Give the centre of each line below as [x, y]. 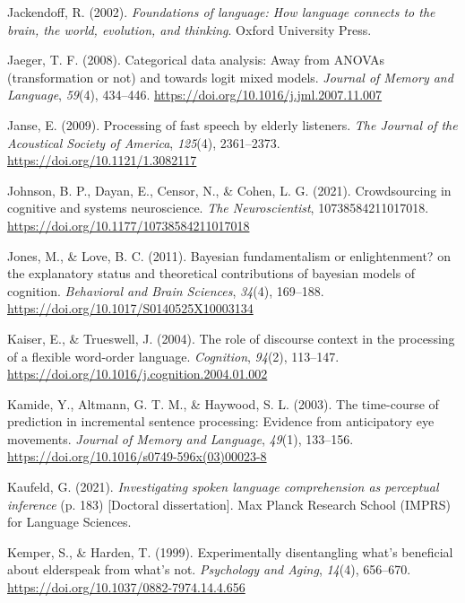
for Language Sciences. [69, 522]
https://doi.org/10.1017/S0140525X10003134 [130, 308]
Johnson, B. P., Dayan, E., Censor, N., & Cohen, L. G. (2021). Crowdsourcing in [229, 190]
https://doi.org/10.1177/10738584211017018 [129, 225]
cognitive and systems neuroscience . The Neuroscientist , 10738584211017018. [218, 208]
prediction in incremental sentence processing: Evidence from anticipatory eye [221, 421]
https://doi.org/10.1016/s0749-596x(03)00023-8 [137, 456]
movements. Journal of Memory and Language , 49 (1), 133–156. [181, 438]
